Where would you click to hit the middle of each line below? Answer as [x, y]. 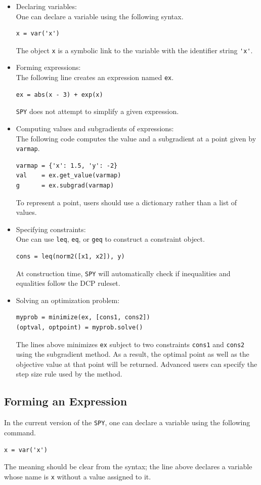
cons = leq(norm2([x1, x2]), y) [70, 256]
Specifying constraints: [51, 229]
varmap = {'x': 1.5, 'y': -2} [67, 165]
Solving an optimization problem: [68, 300]
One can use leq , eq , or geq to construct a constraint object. [110, 239]
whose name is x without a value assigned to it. [78, 476]
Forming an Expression [66, 401]
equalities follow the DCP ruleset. [68, 283]
